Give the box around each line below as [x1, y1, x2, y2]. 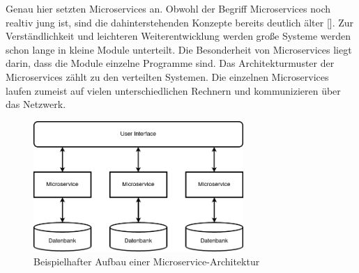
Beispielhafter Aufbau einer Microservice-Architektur [33, 253, 260, 268]
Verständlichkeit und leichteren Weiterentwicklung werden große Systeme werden [6, 29, 351, 43]
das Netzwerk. [6, 97, 66, 111]
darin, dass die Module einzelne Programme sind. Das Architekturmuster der [6, 56, 335, 70]
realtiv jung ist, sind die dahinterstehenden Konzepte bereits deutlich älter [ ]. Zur [6, 15, 354, 29]
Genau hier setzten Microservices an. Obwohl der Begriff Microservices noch [6, 1, 331, 15]
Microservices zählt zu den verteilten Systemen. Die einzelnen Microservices [6, 69, 329, 84]
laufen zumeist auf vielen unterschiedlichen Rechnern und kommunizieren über [6, 83, 341, 97]
